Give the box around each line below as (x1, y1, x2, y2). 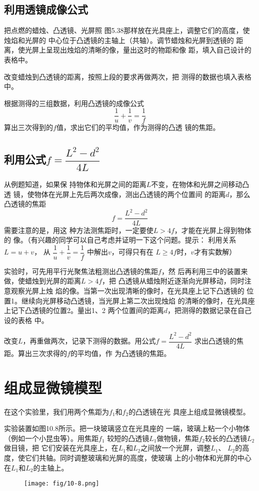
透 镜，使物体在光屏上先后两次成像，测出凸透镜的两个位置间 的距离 (4, 188, 226, 199)
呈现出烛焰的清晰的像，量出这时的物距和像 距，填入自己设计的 (45, 44, 251, 55)
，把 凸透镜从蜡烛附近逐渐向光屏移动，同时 (102, 275, 244, 286)
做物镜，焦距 (156, 432, 199, 443)
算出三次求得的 (17, 347, 67, 358)
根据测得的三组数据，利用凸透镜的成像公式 (4, 97, 144, 108)
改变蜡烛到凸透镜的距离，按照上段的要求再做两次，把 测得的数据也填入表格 (4, 71, 251, 81)
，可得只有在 (111, 246, 153, 257)
